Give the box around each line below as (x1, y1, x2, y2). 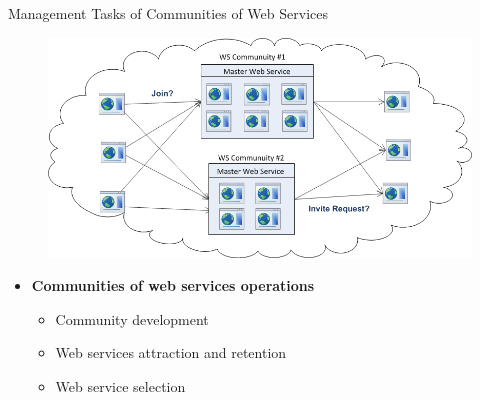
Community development (55, 308, 209, 329)
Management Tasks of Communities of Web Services (8, 3, 328, 23)
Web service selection (55, 375, 186, 396)
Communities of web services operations (31, 275, 315, 296)
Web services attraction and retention (55, 342, 287, 363)
